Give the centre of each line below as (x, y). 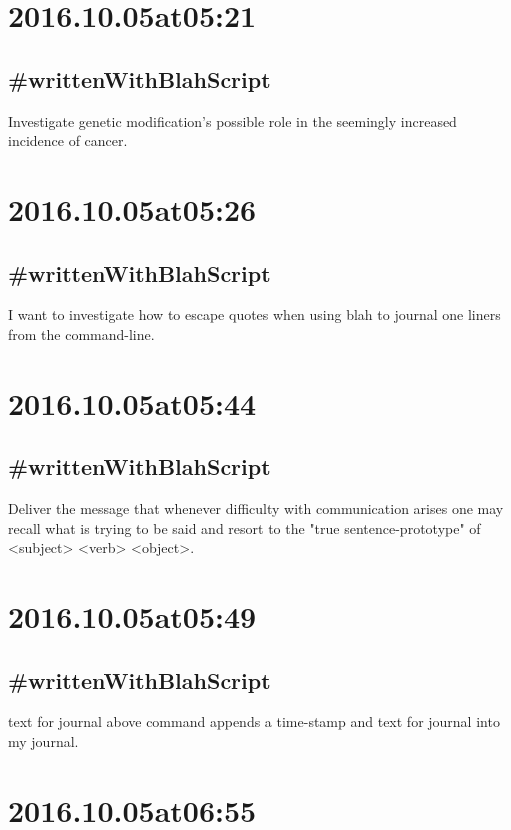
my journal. (43, 741)
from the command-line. (81, 333)
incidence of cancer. (68, 140)
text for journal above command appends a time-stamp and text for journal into (254, 721)
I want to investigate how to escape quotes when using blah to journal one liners (254, 314)
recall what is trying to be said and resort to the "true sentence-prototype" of (244, 527)
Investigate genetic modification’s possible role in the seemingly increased (232, 120)
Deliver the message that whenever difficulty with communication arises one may (256, 508)
